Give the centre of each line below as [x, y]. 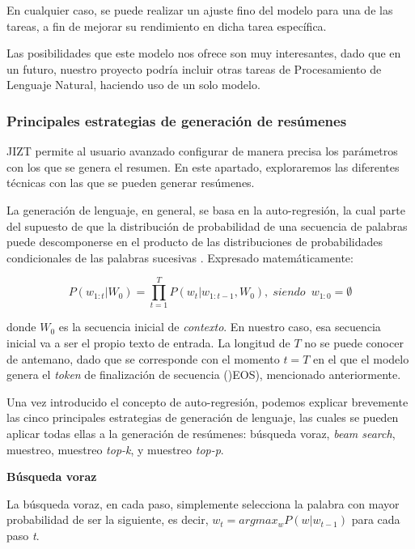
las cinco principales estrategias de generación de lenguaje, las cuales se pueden [203, 417]
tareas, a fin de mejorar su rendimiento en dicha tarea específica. [167, 26]
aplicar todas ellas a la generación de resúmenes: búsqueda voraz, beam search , [201, 434]
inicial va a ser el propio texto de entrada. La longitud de [148, 343]
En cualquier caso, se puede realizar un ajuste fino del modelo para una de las [200, 10]
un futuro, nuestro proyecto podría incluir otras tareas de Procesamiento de [194, 68]
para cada [376, 519]
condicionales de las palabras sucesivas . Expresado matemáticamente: [180, 257]
